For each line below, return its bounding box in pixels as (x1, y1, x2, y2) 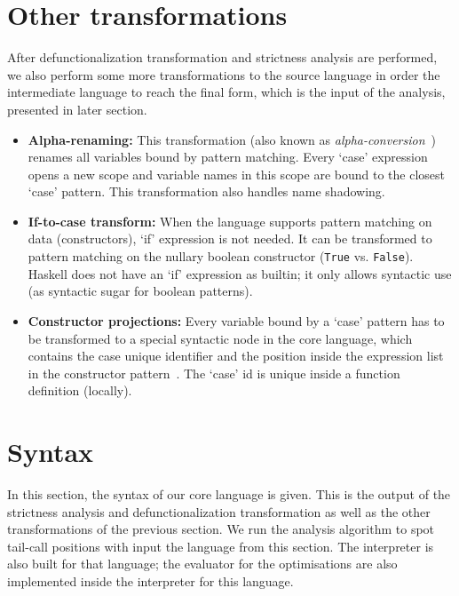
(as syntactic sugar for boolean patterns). (28, 282, 253, 300)
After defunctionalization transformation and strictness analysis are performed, (7, 48, 438, 67)
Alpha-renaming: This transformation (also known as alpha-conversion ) (28, 130, 436, 148)
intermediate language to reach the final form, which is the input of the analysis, (7, 83, 446, 101)
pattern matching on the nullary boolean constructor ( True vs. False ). (28, 247, 414, 266)
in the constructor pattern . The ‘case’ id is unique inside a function (28, 363, 400, 382)
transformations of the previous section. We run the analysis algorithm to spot (7, 520, 435, 538)
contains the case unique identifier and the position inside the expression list (28, 346, 444, 365)
